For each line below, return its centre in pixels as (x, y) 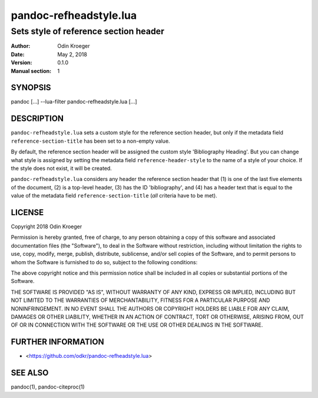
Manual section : (31, 71)
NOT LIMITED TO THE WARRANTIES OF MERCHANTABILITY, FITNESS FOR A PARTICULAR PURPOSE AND (140, 300)
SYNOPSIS (31, 88)
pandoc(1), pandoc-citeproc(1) (48, 387)
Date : (18, 54)
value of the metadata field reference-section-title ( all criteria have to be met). (114, 196)
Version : (21, 63)
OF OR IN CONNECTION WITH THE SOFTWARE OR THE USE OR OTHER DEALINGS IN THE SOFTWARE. (137, 325)
